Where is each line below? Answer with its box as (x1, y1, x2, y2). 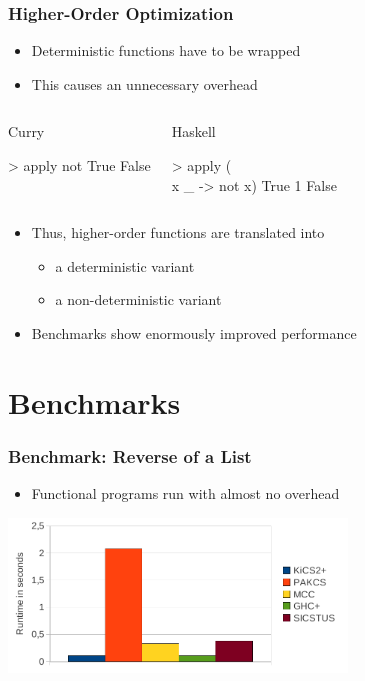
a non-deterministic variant (55, 289, 222, 310)
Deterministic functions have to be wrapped (31, 40, 301, 61)
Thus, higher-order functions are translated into (31, 222, 325, 243)
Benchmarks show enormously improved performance (31, 322, 357, 343)
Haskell (171, 121, 216, 142)
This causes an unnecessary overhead (31, 73, 258, 94)
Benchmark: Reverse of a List (8, 443, 252, 468)
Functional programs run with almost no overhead (31, 483, 340, 504)
